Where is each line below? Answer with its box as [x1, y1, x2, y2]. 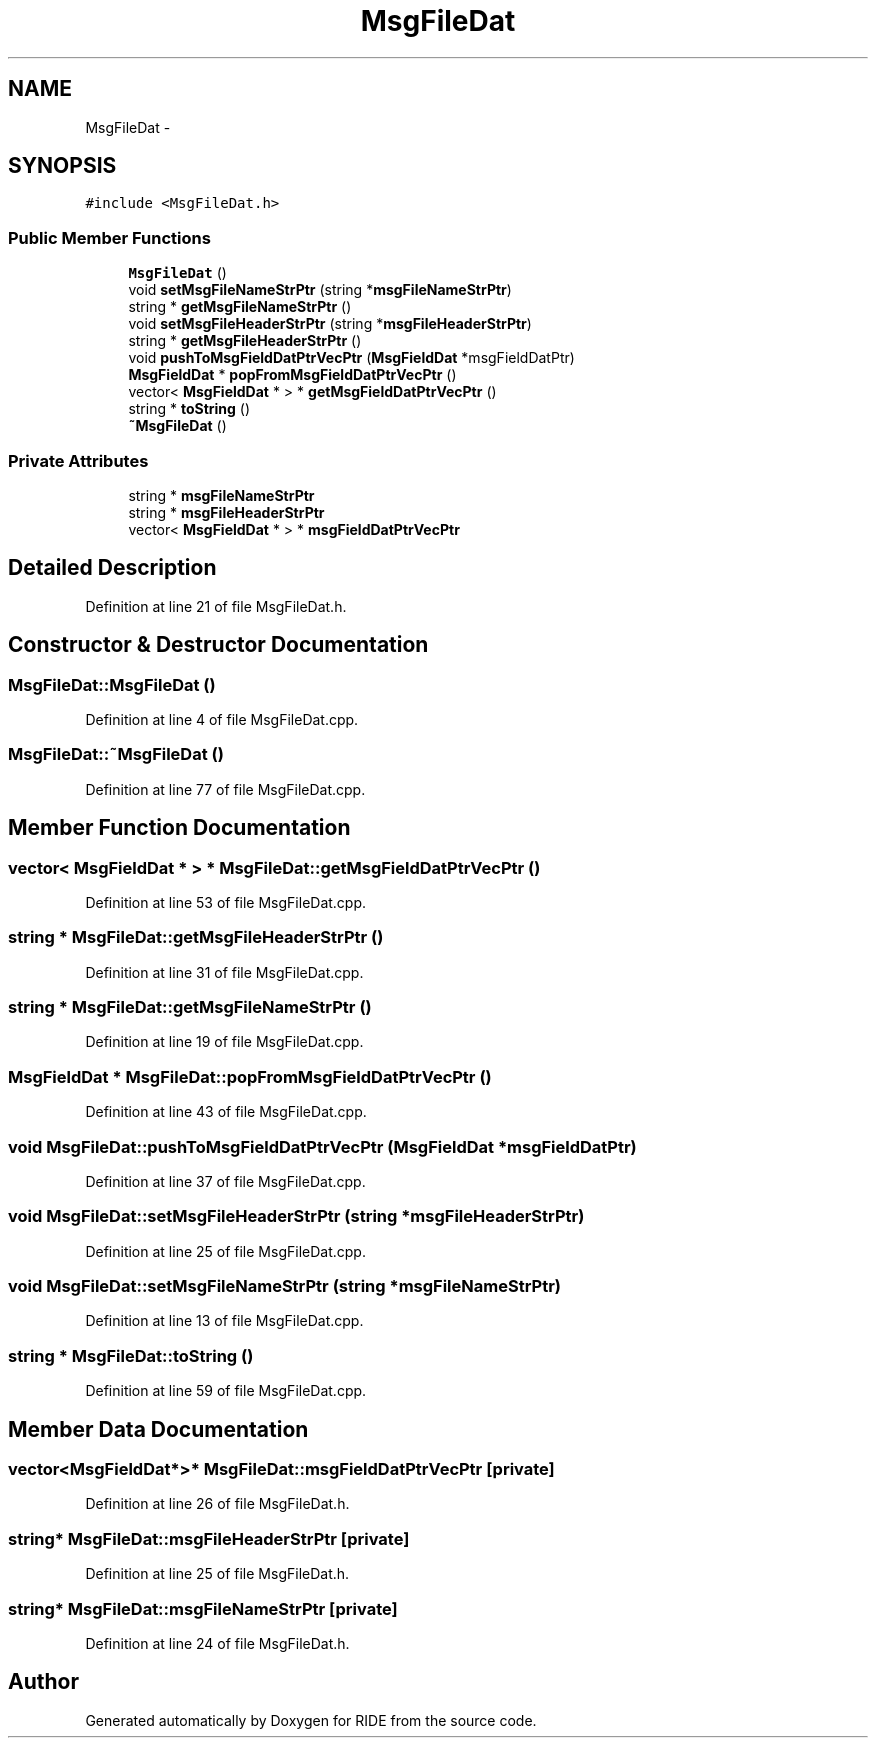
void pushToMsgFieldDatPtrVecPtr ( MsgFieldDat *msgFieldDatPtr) [128, 349, 575, 367]
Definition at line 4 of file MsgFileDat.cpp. [85, 711, 359, 728]
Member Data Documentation [8, 1416, 309, 1442]
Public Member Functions [8, 227, 211, 248]
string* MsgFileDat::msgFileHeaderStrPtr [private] [8, 1528, 410, 1549]
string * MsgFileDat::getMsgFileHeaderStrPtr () [8, 927, 384, 948]
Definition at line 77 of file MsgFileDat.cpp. [85, 780, 366, 798]
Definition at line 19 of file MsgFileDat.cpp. [85, 1033, 364, 1051]
